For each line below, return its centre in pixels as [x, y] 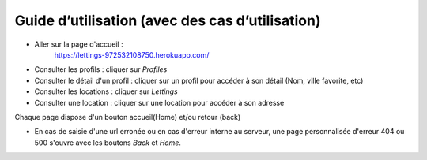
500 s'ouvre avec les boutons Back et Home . [108, 143]
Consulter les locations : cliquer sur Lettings [106, 91]
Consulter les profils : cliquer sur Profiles [101, 69]
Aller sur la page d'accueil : [79, 44]
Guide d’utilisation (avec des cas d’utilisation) [168, 20]
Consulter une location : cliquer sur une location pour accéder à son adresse [159, 102]
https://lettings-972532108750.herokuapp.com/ [132, 54]
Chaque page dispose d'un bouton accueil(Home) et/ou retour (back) [128, 117]
